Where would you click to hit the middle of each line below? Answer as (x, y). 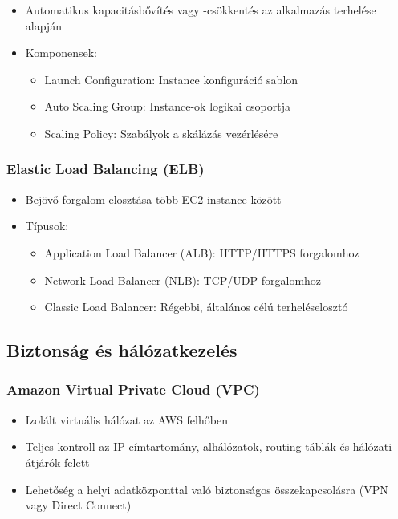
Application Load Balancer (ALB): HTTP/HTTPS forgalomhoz (202, 252)
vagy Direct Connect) (78, 505)
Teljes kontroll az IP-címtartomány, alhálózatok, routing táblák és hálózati (209, 446)
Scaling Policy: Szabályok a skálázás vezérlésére (161, 133)
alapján (43, 25)
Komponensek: (61, 53)
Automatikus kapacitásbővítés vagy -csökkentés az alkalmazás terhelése (201, 10)
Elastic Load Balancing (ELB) (106, 169)
